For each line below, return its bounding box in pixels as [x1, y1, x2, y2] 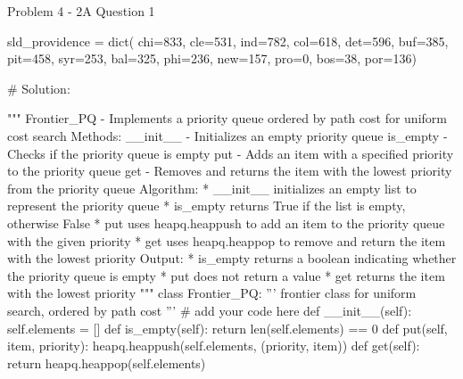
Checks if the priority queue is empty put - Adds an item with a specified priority [7, 144, 454, 162]
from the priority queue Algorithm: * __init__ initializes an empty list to [7, 178, 417, 197]
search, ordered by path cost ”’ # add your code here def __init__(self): [7, 301, 412, 319]
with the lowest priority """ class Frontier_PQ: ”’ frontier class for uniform [7, 284, 417, 302]
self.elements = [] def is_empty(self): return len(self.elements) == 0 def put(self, [7, 318, 448, 337]
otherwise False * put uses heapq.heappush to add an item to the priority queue [7, 213, 445, 232]
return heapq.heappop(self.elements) [7, 353, 206, 372]
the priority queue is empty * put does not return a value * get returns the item [7, 266, 445, 284]
